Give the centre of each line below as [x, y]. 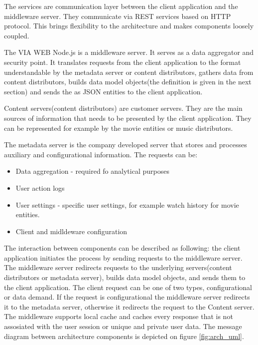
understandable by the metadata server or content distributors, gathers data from [129, 72]
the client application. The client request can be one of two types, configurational [128, 287]
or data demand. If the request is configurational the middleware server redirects [127, 297]
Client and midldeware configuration [71, 231]
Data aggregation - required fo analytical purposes [92, 171]
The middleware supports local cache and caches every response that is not [119, 316]
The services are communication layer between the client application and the [121, 6]
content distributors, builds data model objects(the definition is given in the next [128, 82]
